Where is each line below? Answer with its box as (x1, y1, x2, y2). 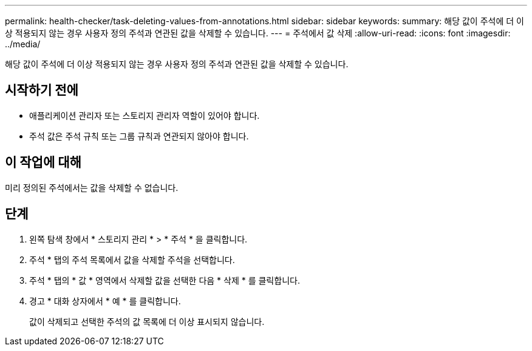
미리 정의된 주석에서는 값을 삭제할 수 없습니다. (5, 182, 179, 193)
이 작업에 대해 (5, 155, 81, 170)
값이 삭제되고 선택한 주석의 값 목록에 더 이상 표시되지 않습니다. (29, 316, 265, 327)
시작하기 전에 (5, 82, 78, 98)
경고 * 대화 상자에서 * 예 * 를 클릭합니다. (29, 295, 181, 306)
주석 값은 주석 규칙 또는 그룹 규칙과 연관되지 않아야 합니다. (29, 130, 249, 141)
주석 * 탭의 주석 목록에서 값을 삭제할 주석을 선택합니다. (29, 254, 235, 265)
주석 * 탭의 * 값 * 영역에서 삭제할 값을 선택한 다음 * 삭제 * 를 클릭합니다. (29, 275, 300, 286)
